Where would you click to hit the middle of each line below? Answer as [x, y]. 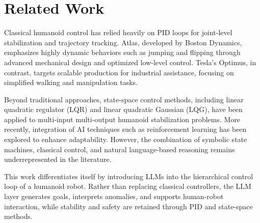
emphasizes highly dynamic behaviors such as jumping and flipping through [122, 52]
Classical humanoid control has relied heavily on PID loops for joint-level [118, 32]
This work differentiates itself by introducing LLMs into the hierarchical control [129, 176]
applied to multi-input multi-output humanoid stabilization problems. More [122, 119]
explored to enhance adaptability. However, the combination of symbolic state [126, 139]
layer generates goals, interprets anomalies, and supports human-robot [114, 196]
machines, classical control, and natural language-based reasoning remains [120, 149]
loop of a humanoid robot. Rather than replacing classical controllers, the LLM [128, 186]
